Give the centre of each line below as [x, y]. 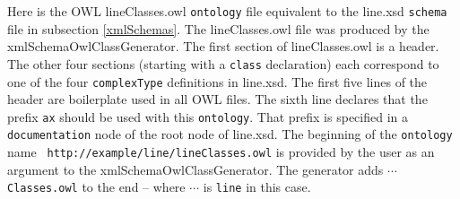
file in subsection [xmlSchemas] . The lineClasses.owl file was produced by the [218, 28]
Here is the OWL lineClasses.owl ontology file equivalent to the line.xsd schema [227, 11]
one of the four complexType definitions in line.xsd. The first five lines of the [217, 81]
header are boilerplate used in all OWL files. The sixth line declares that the [217, 99]
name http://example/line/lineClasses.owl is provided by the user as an [221, 152]
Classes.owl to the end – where [96, 187]
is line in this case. [257, 187]
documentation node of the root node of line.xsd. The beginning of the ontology [230, 134]
